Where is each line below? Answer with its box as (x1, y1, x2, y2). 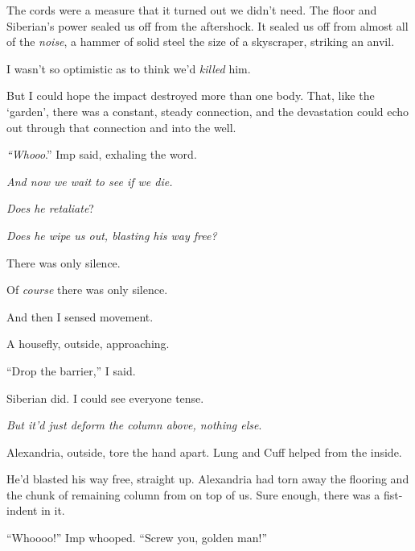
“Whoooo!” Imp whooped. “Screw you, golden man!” (6, 529, 268, 546)
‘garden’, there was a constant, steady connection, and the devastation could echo (6, 102, 409, 119)
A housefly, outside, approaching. (6, 335, 170, 352)
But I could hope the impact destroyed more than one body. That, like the (6, 87, 375, 104)
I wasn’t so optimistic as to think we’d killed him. (6, 60, 251, 77)
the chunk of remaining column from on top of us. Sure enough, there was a (6, 486, 380, 503)
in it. (41, 502, 65, 519)
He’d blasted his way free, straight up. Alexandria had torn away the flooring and (6, 470, 409, 487)
